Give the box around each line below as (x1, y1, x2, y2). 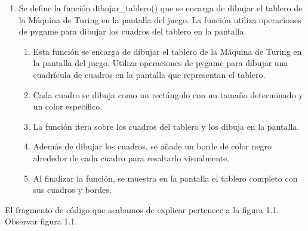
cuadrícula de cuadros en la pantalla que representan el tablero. (33, 68, 266, 80)
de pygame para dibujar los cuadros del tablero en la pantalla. (19, 25, 247, 38)
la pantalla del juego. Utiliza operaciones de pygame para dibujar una (33, 57, 288, 69)
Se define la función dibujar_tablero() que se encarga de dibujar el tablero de (19, 2, 303, 14)
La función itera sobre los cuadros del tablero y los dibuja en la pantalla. (33, 120, 300, 132)
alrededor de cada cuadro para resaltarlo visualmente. (33, 151, 230, 164)
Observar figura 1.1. (5, 215, 78, 227)
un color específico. (33, 100, 103, 113)
